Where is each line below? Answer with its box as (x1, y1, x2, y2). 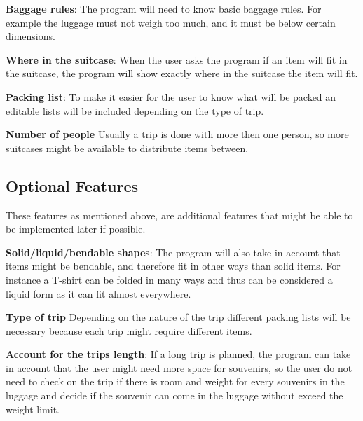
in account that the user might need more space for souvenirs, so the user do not (6, 360, 352, 375)
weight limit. (6, 401, 60, 416)
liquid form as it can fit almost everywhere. (6, 286, 191, 301)
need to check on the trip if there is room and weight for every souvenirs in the (6, 374, 345, 389)
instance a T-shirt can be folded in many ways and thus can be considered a (6, 272, 333, 287)
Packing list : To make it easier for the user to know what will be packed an (6, 89, 336, 104)
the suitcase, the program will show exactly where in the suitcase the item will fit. (6, 66, 358, 81)
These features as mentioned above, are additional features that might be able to (6, 207, 353, 222)
